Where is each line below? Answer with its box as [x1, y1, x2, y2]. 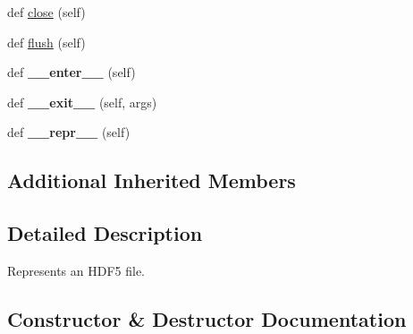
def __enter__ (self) [7, 63, 136, 81]
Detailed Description [7, 219, 203, 247]
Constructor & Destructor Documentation [7, 304, 407, 332]
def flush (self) [7, 32, 86, 51]
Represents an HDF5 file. [7, 261, 145, 279]
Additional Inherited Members [7, 167, 296, 194]
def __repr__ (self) [7, 123, 131, 141]
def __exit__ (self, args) [7, 92, 157, 111]
